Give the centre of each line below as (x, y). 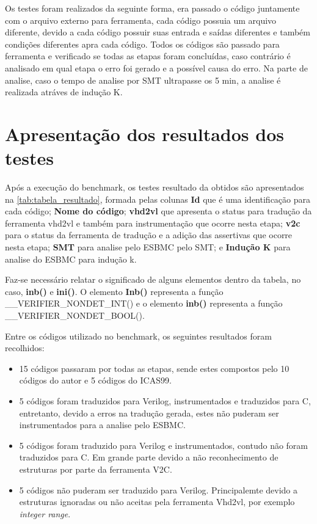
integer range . (45, 513)
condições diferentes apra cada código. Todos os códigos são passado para (142, 44)
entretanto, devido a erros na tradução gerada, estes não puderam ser (149, 413)
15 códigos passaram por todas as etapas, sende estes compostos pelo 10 (154, 368)
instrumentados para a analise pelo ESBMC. (102, 425)
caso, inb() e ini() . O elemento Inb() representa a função (114, 291)
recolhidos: (25, 348)
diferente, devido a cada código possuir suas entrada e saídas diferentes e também (158, 32)
